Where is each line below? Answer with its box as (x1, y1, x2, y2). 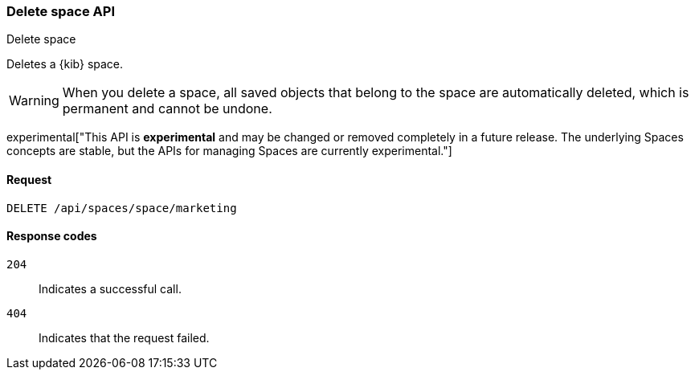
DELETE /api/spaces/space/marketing (6, 201, 237, 215)
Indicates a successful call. (39, 281, 182, 296)
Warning (9, 92, 59, 109)
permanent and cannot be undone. (62, 100, 272, 117)
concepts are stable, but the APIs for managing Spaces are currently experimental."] (6, 144, 452, 158)
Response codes (6, 229, 97, 243)
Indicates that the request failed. (39, 330, 210, 345)
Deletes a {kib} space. (6, 57, 124, 72)
